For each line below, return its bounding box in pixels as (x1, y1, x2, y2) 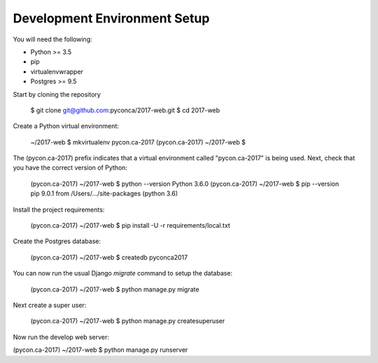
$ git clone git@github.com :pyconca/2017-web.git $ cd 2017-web (30, 106, 220, 114)
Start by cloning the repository (13, 90, 101, 98)
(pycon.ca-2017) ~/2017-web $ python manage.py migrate (30, 285, 199, 294)
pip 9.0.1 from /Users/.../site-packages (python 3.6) (30, 189, 178, 198)
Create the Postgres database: (13, 237, 101, 245)
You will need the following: (13, 35, 92, 43)
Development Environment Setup (13, 11, 210, 26)
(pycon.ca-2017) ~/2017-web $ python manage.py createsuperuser (30, 317, 225, 325)
